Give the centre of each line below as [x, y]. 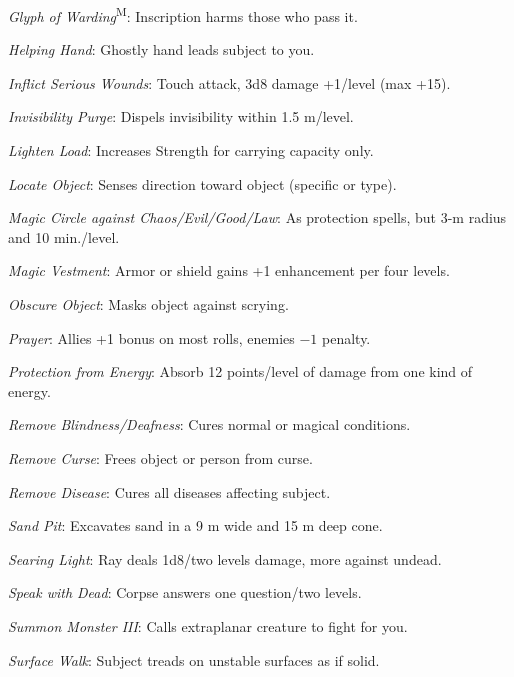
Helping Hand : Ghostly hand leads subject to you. [161, 49]
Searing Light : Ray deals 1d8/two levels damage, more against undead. [225, 558]
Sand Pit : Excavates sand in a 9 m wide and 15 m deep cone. [195, 525]
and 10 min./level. [64, 236]
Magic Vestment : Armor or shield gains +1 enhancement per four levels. [229, 270]
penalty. [346, 337]
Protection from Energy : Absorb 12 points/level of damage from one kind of [240, 371]
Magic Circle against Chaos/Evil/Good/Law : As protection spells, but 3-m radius [257, 217]
